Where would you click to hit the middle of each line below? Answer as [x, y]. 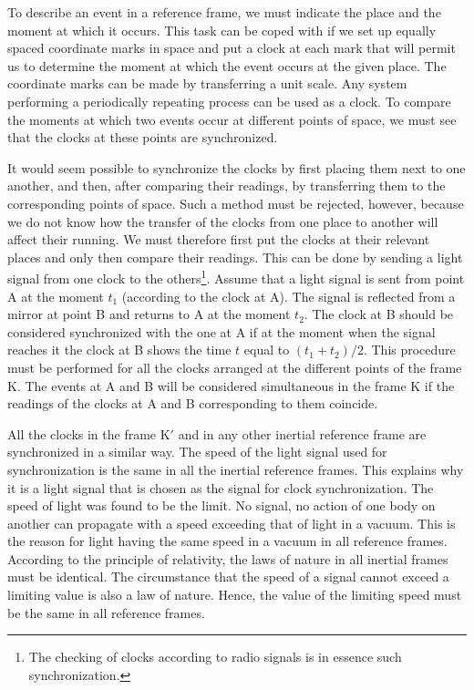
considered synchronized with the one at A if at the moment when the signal [222, 331]
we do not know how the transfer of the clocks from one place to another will [223, 221]
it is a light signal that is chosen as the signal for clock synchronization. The [221, 487]
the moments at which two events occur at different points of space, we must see [232, 119]
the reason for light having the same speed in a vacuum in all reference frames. [227, 541]
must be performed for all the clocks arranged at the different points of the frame [235, 367]
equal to [267, 350]
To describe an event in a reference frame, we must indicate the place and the [224, 12]
